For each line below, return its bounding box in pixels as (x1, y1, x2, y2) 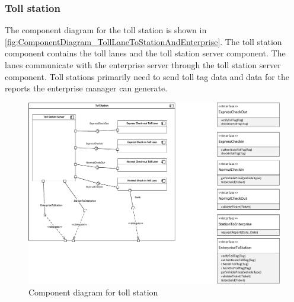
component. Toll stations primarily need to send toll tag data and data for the (5, 70, 289, 82)
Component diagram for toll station (28, 285, 158, 298)
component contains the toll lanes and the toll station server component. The (5, 47, 286, 59)
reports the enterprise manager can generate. (5, 82, 168, 94)
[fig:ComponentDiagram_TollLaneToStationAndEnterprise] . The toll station (5, 35, 282, 47)
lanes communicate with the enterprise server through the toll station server (5, 59, 281, 71)
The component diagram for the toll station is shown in (5, 24, 207, 36)
